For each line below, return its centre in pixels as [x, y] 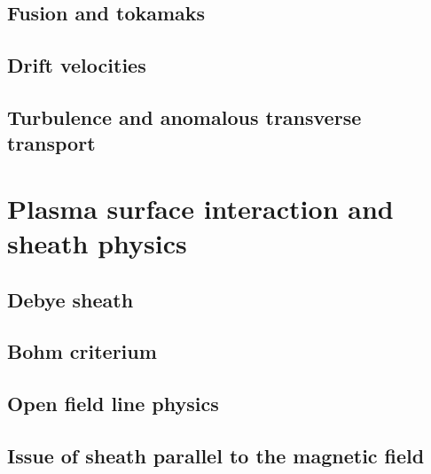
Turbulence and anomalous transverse [184, 117]
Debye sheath [71, 299]
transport [51, 143]
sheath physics [97, 243]
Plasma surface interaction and [200, 208]
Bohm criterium [82, 351]
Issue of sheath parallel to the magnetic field [216, 456]
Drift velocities [77, 65]
